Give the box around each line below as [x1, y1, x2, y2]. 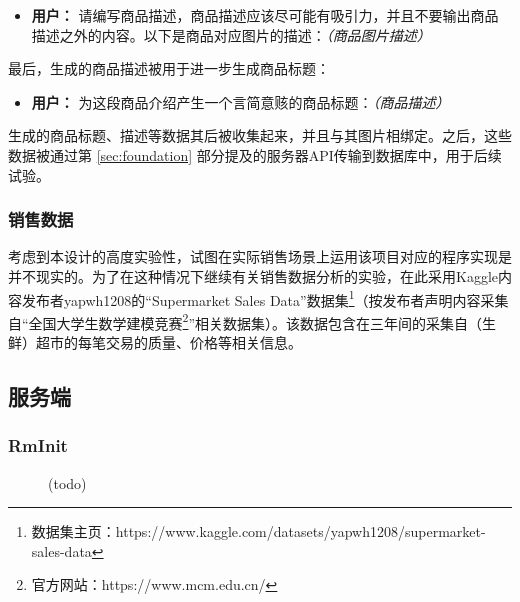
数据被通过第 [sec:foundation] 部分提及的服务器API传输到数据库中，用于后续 [8, 144, 502, 165]
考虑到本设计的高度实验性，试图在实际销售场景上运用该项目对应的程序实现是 [8, 246, 512, 267]
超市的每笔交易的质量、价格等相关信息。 [35, 332, 302, 353]
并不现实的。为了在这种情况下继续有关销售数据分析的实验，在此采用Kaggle [8, 265, 498, 286]
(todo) [48, 472, 87, 493]
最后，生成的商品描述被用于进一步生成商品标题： [8, 58, 330, 79]
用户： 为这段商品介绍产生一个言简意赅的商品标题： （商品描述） [31, 91, 450, 112]
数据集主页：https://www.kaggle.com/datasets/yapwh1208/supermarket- [31, 521, 486, 542]
